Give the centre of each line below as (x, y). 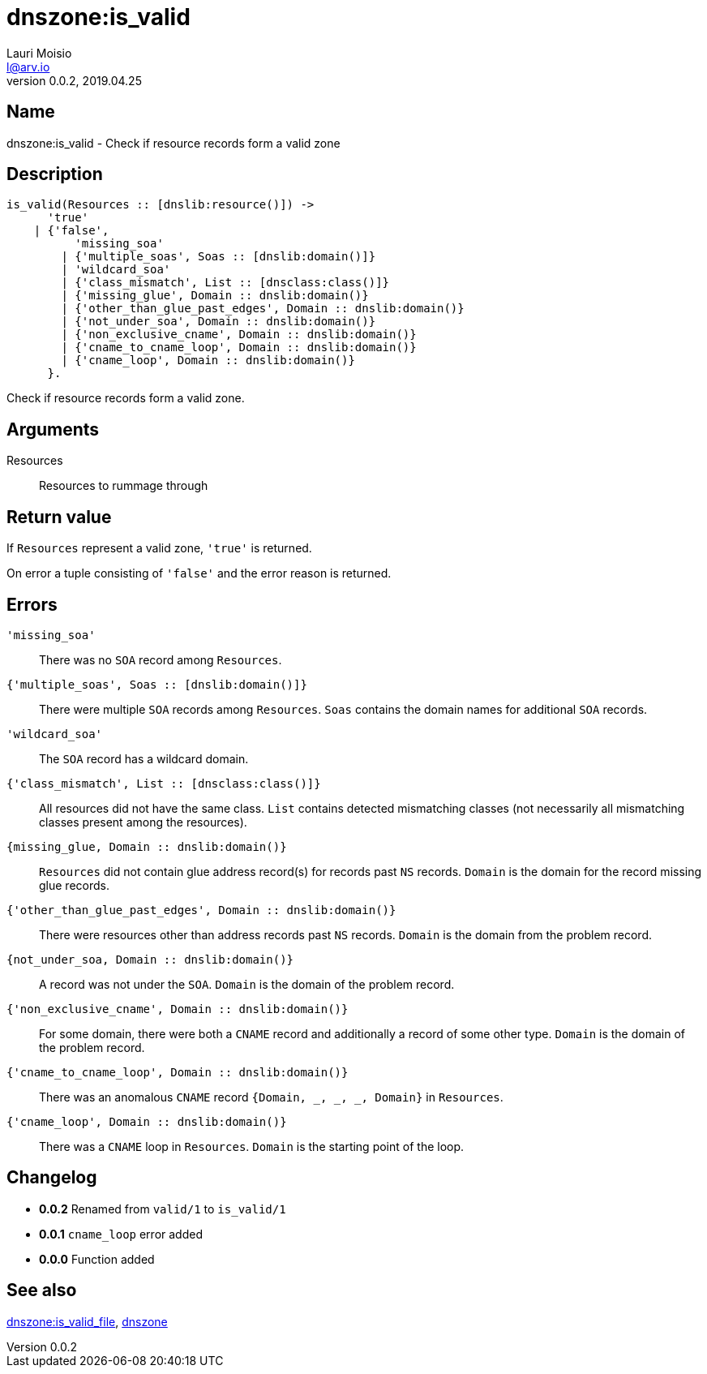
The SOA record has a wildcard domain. (144, 758)
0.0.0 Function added (97, 1259)
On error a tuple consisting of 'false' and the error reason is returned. (199, 573)
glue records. (74, 885)
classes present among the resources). (143, 822)
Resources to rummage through (124, 486)
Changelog (52, 1178)
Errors (32, 604)
